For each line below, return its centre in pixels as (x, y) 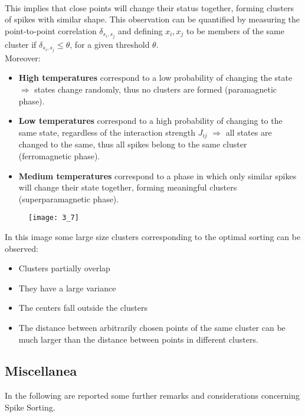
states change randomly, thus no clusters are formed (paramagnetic (156, 89)
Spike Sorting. (30, 407)
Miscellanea (41, 371)
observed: (22, 248)
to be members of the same (235, 30)
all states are (249, 132)
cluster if (21, 44)
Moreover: (23, 58)
